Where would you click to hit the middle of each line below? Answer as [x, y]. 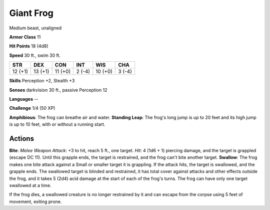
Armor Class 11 [25, 37]
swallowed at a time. [30, 185]
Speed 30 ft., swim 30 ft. [35, 55]
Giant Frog [31, 13]
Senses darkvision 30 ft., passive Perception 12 [58, 90]
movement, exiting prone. [35, 202]
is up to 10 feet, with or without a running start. [57, 124]
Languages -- [24, 99]
